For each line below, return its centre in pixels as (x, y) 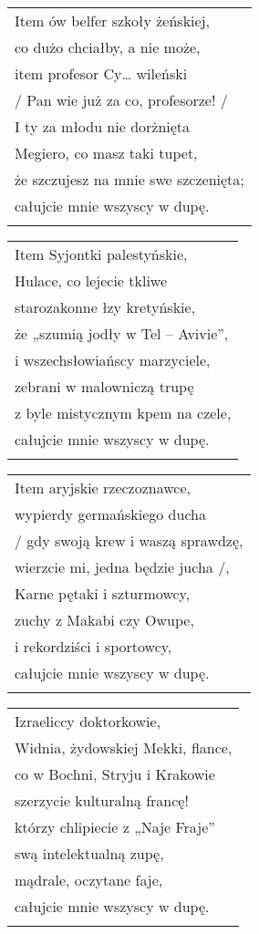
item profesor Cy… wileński (101, 73)
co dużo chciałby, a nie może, (108, 47)
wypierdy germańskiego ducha (110, 514)
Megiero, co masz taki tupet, (106, 153)
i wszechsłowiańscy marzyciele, (113, 360)
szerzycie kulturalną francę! (102, 800)
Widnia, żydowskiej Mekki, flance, (124, 747)
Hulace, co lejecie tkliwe (91, 280)
